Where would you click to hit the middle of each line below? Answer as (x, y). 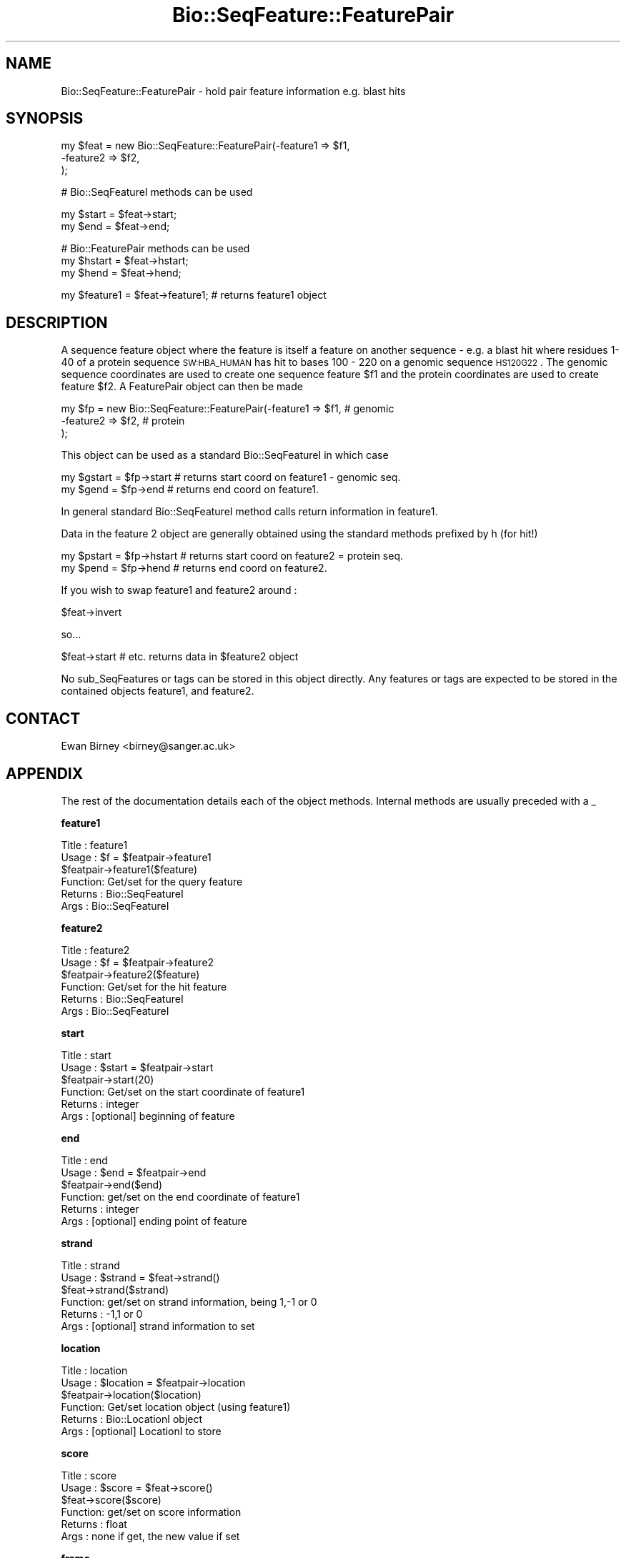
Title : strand (90, 1265)
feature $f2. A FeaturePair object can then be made (182, 387)
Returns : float (94, 1524)
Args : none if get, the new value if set (150, 1536)
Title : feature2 (95, 950)
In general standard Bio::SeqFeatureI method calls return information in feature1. (249, 512)
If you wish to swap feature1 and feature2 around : (179, 590)
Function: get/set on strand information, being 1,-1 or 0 (189, 1301)
